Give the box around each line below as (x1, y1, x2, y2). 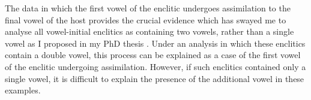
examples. (5, 84, 41, 96)
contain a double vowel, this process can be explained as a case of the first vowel (5, 49, 301, 61)
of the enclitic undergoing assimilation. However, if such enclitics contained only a (5, 60, 306, 72)
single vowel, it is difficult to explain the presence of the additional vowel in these (5, 72, 304, 84)
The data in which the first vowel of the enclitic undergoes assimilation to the (5, 2, 291, 14)
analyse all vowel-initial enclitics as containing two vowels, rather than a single (5, 25, 294, 38)
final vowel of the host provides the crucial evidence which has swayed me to (5, 13, 286, 26)
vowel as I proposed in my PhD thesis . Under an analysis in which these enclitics (5, 37, 306, 49)
